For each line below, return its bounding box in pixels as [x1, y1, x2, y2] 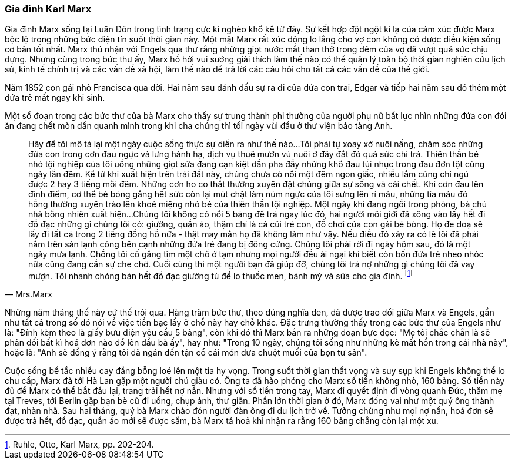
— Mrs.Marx [5, 289, 52, 300]
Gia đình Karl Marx [5, 3, 92, 15]
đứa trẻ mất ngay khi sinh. [5, 92, 105, 103]
